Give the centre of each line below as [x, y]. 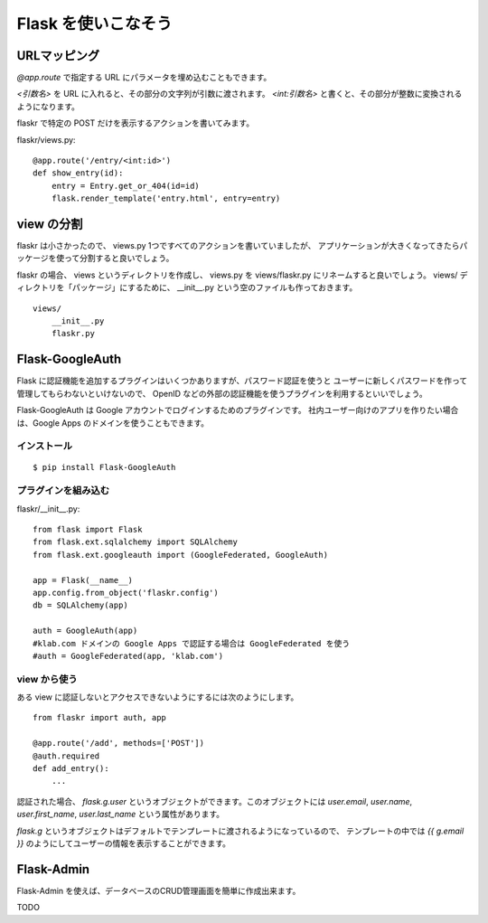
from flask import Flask [88, 529]
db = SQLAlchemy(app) [80, 605]
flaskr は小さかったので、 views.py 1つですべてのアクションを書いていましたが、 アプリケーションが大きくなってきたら [238, 246]
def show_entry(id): [78, 173]
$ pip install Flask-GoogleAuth [104, 467]
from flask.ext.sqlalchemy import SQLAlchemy [136, 542]
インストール [44, 446]
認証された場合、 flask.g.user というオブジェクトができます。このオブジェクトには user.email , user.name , [215, 801]
